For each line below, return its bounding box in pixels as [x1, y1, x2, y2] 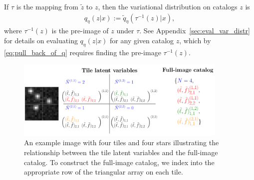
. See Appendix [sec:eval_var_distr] [139, 25, 250, 36]
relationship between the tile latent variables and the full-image [24, 147, 218, 158]
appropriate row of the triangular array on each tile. [24, 167, 183, 177]
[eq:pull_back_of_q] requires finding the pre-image [4, 47, 161, 57]
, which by [179, 35, 211, 46]
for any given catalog [110, 35, 174, 46]
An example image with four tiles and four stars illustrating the [24, 137, 219, 148]
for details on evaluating [4, 35, 78, 46]
